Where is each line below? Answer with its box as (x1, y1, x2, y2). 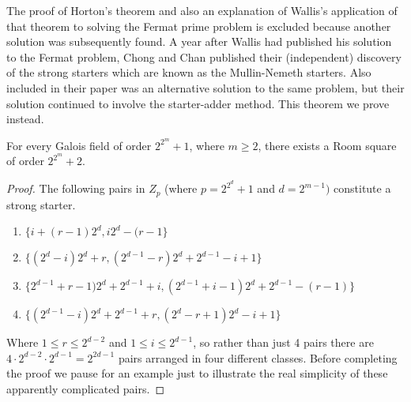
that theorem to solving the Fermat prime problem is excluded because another (6, 17, 391, 34)
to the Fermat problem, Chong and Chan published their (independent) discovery (6, 48, 402, 65)
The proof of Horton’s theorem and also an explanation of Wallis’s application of (6, 2, 398, 18)
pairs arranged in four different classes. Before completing (118, 349, 398, 366)
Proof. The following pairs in (6, 180, 145, 197)
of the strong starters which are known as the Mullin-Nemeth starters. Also (6, 64, 371, 81)
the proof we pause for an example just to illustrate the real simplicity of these (6, 365, 388, 381)
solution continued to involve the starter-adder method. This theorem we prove (6, 95, 390, 111)
